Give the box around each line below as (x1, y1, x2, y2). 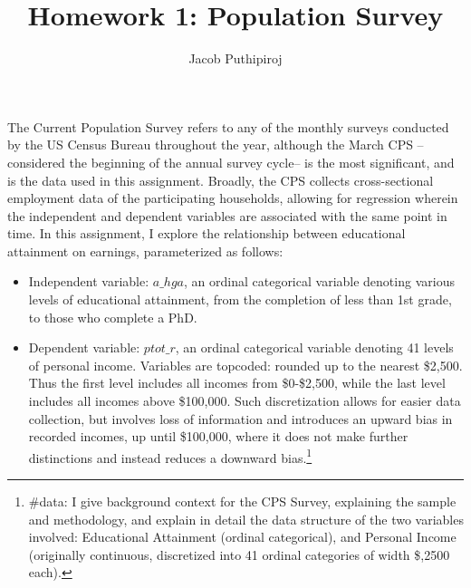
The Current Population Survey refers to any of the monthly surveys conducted (7, 117, 449, 136)
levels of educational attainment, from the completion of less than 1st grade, (28, 290, 452, 309)
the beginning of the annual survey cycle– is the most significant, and (69, 152, 455, 171)
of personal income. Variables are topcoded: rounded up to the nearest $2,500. (28, 355, 463, 374)
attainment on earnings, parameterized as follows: (7, 241, 284, 260)
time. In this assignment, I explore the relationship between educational (7, 224, 406, 243)
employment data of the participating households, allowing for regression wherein (7, 188, 458, 207)
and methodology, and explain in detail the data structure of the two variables (28, 509, 464, 528)
